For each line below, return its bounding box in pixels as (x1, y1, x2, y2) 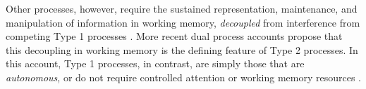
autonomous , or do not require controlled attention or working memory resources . (6, 69, 361, 84)
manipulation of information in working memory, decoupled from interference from (6, 15, 360, 29)
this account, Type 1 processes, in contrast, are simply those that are (6, 56, 305, 71)
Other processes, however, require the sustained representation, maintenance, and (6, 1, 358, 15)
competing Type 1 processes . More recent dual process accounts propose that (6, 29, 343, 43)
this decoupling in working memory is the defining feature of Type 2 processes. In (6, 42, 358, 57)
